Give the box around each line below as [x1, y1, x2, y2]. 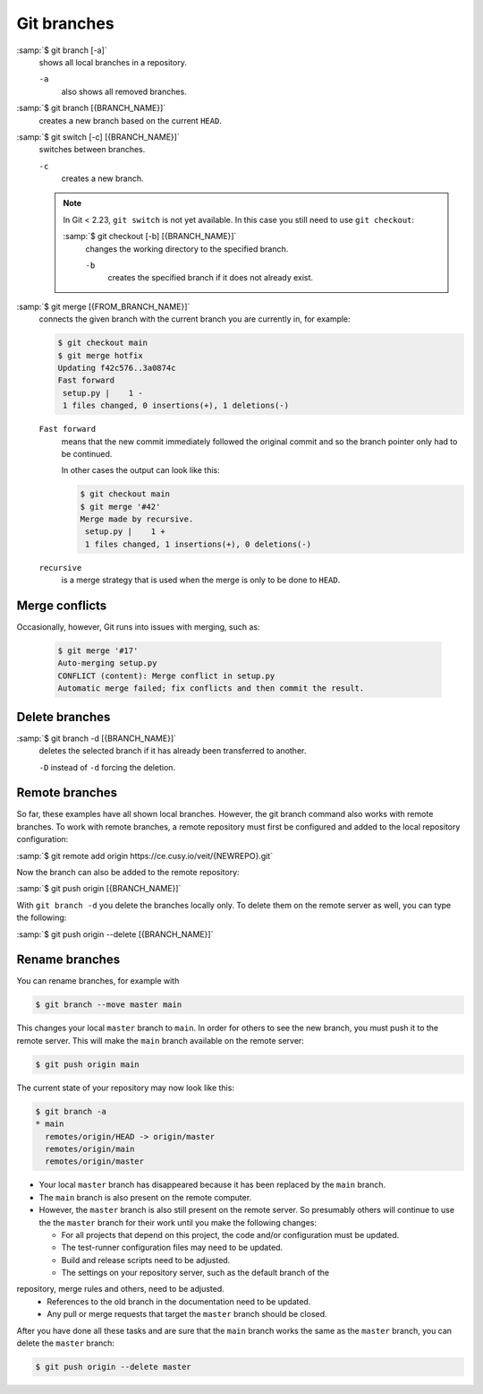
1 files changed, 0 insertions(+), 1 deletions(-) [63, 400, 290, 411]
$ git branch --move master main [35, 1000, 182, 1010]
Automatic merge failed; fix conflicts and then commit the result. [57, 684, 365, 693]
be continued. [61, 448, 113, 459]
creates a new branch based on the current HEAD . [38, 115, 223, 125]
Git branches [16, 13, 115, 33]
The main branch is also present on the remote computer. [38, 1192, 252, 1202]
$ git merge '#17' [57, 646, 139, 656]
